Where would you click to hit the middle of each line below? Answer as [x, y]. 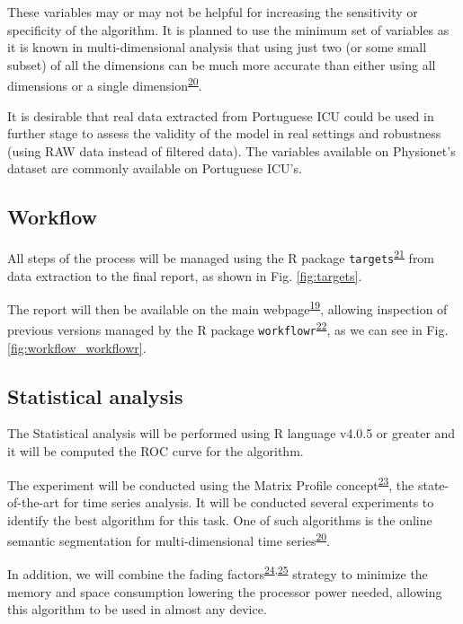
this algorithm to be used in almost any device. [137, 609]
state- [433, 484]
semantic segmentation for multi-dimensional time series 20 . [169, 539]
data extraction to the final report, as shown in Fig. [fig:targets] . [185, 275]
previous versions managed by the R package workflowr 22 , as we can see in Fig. [228, 329]
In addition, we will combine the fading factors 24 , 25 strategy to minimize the [218, 572]
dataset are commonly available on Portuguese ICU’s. [155, 168]
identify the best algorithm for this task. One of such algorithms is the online [220, 519]
